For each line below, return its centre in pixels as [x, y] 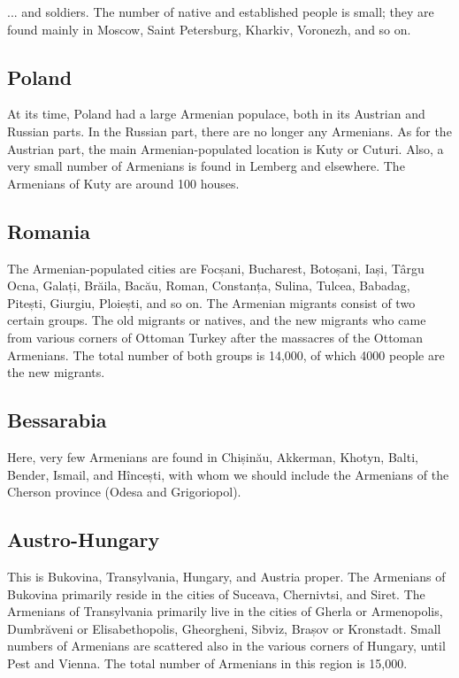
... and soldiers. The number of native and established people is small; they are [221, 12]
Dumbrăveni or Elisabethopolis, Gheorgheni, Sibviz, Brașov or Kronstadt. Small [224, 628]
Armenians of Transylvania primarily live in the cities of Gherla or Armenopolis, [225, 611]
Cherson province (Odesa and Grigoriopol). [124, 492]
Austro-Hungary [84, 539]
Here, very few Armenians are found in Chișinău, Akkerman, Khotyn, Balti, [213, 456]
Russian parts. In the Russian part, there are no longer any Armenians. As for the [229, 131]
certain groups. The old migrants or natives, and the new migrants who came [217, 320]
